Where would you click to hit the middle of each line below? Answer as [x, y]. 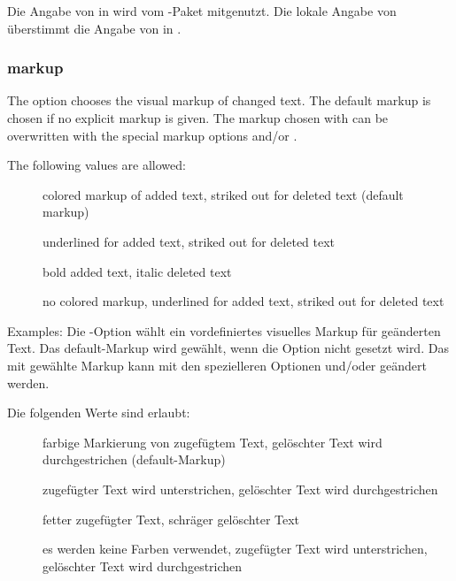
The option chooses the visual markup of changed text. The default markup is [219, 100]
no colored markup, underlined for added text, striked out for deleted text [243, 301]
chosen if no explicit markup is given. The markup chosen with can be [198, 118]
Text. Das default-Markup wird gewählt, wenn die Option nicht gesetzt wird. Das [228, 348]
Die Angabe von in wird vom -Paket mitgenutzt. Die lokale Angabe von [202, 11]
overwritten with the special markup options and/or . [152, 135]
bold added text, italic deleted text [137, 271]
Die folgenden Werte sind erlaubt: [99, 413]
